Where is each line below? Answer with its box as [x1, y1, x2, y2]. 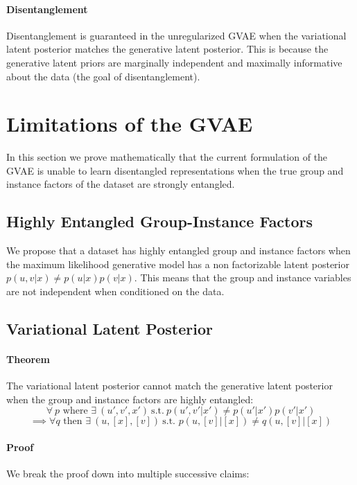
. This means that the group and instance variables [134, 270, 351, 285]
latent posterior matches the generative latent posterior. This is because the [6, 42, 329, 56]
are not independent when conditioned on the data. [6, 284, 225, 299]
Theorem [6, 352, 50, 367]
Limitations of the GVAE [6, 109, 253, 138]
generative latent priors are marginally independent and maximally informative [6, 55, 342, 69]
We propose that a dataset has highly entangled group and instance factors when [6, 243, 351, 258]
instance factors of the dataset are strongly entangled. [6, 177, 235, 191]
